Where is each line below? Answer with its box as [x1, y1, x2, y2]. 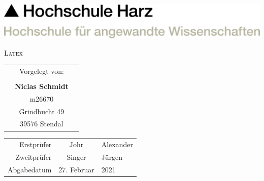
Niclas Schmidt [15, 80, 69, 91]
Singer [67, 152, 86, 162]
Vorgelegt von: [19, 65, 64, 76]
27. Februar [58, 164, 94, 175]
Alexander [101, 139, 133, 150]
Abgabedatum [8, 164, 52, 175]
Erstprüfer [19, 139, 52, 150]
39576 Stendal [20, 118, 63, 129]
